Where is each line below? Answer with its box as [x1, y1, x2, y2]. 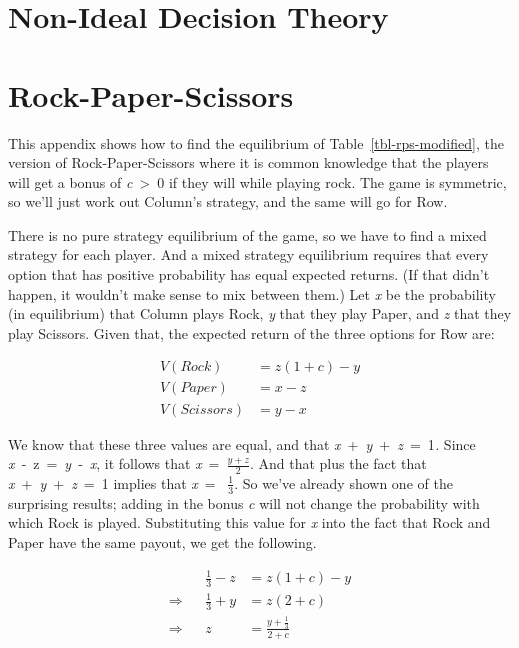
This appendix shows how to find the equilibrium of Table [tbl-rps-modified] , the [8, 132, 504, 153]
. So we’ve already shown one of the [234, 472, 453, 493]
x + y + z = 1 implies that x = [8, 472, 216, 493]
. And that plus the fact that [249, 453, 427, 474]
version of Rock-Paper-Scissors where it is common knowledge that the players [8, 152, 489, 173]
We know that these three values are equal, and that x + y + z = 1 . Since [8, 433, 476, 454]
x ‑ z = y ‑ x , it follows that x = [8, 453, 220, 474]
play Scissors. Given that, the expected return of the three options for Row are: [8, 322, 495, 343]
